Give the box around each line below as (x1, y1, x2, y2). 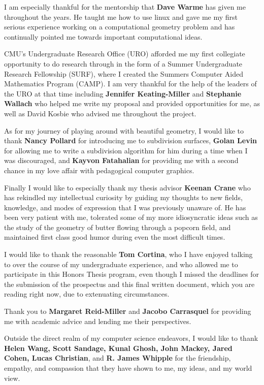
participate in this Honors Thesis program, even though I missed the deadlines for (4, 269, 259, 279)
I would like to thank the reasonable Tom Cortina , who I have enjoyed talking (4, 249, 253, 260)
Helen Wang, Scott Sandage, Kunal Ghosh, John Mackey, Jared (4, 342, 233, 353)
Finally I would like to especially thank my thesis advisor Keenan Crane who (4, 182, 251, 192)
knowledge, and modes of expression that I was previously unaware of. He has (4, 202, 246, 212)
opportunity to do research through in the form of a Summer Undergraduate (4, 58, 243, 69)
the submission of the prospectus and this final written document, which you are (4, 278, 255, 289)
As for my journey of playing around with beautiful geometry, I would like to (4, 125, 244, 136)
